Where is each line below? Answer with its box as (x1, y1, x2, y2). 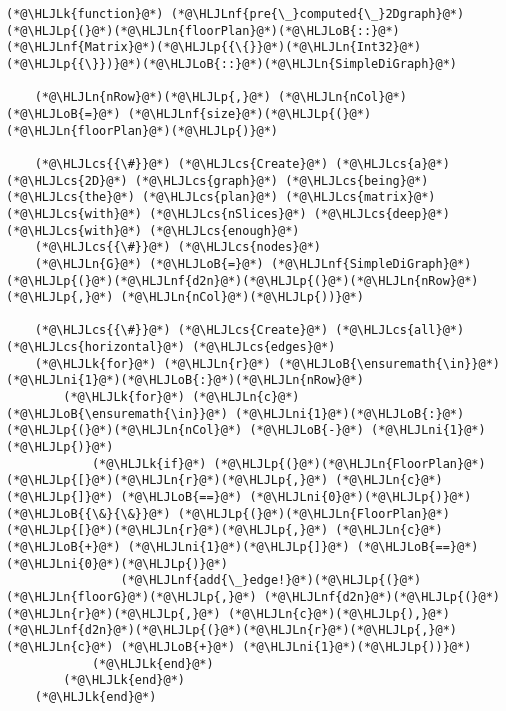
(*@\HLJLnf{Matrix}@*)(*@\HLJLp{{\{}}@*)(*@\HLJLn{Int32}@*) (6, 40, 422, 55)
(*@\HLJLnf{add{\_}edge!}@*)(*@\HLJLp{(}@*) (120, 573, 422, 588)
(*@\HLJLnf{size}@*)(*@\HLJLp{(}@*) (127, 106, 372, 121)
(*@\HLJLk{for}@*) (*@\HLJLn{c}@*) (63, 390, 300, 405)
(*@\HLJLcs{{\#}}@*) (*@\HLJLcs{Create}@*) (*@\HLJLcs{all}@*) (34, 323, 465, 338)
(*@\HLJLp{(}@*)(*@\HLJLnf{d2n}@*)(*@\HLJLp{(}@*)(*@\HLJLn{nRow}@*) (6, 273, 479, 288)
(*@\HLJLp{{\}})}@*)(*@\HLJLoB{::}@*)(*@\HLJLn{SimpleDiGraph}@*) (6, 56, 458, 71)
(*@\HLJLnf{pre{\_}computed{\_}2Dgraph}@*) (170, 7, 465, 21)
